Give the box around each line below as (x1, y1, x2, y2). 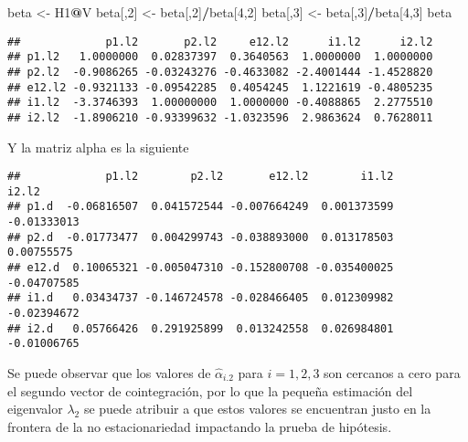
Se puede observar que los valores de (7, 363, 211, 382)
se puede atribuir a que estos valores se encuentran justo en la (83, 399, 431, 418)
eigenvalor (7, 399, 63, 418)
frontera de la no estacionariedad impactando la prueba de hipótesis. (7, 416, 392, 436)
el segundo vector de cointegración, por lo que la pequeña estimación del (7, 381, 413, 400)
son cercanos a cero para (324, 363, 461, 382)
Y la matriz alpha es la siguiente (7, 137, 189, 156)
